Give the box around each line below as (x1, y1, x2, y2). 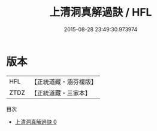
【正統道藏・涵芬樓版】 (31, 78, 98, 86)
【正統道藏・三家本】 (31, 88, 92, 97)
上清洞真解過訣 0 (14, 118, 57, 125)
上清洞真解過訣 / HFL (49, 5, 152, 19)
